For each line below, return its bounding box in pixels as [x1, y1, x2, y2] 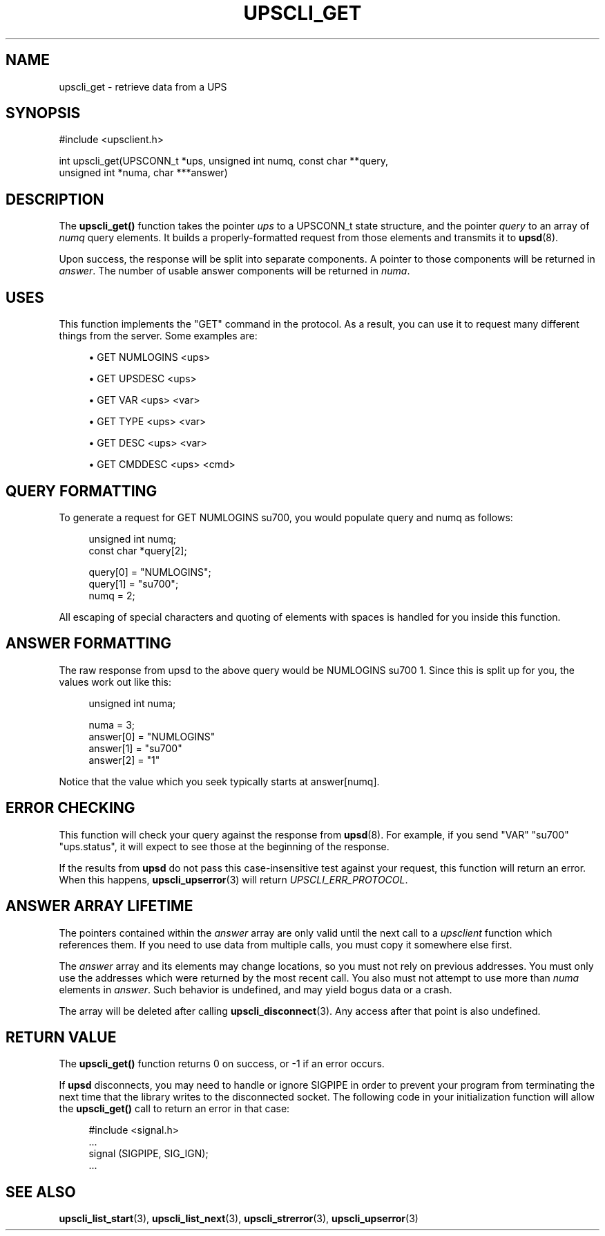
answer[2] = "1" [88, 753, 160, 766]
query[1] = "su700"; [88, 577, 179, 590]
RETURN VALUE [6, 1028, 117, 1046]
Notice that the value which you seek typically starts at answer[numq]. [59, 775, 380, 787]
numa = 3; [88, 718, 135, 731]
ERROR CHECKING [6, 799, 135, 817]
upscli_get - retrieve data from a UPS [59, 80, 227, 93]
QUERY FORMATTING [6, 482, 157, 500]
